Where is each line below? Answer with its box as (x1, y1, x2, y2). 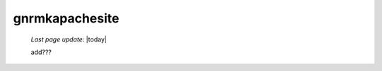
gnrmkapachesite (13, 11, 120, 26)
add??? (30, 48, 52, 56)
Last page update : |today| (30, 35, 108, 44)
